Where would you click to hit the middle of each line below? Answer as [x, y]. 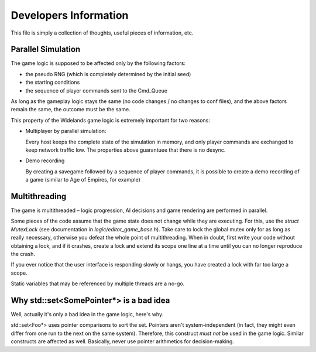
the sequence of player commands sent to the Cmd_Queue [97, 90]
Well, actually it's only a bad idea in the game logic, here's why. [87, 315]
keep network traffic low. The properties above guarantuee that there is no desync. [126, 150]
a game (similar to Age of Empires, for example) [83, 180]
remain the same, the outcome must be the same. [71, 110]
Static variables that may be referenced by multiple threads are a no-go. [98, 283]
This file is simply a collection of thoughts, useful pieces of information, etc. [102, 33]
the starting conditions [53, 83]
